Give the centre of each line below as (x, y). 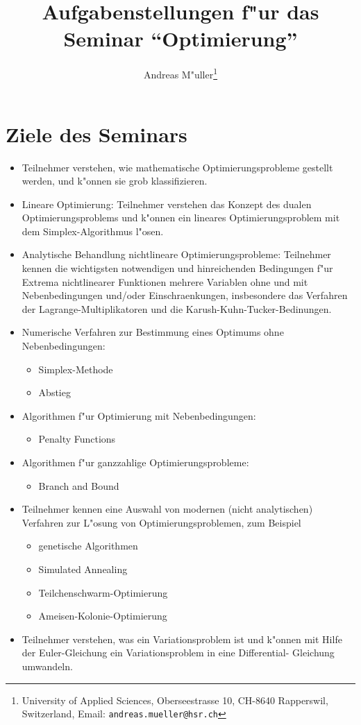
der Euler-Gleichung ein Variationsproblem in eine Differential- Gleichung (178, 652)
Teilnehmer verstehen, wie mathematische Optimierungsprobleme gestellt (177, 167)
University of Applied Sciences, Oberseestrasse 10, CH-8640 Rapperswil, (175, 700)
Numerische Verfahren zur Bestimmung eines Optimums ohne (153, 332)
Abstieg (54, 392)
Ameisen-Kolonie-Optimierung (103, 616)
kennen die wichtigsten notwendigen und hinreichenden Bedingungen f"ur (177, 268)
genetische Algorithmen (88, 546)
